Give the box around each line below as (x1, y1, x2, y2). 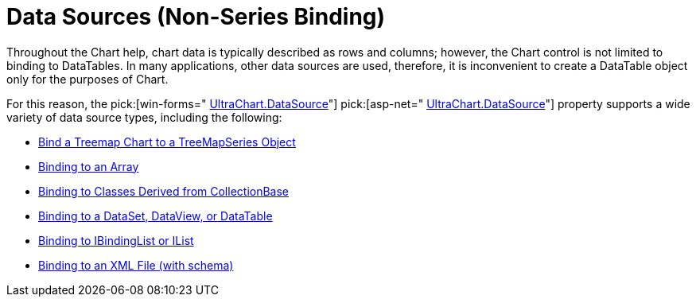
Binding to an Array (38, 159, 139, 173)
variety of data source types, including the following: (6, 110, 282, 124)
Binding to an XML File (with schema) (38, 258, 234, 272)
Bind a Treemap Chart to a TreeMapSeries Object (38, 134, 296, 149)
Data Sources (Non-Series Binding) (6, 3, 386, 30)
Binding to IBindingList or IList (38, 233, 194, 247)
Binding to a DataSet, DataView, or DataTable (38, 208, 273, 223)
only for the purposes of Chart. (6, 72, 169, 86)
